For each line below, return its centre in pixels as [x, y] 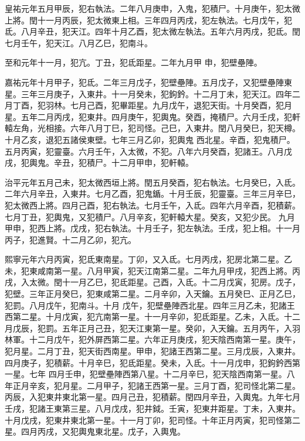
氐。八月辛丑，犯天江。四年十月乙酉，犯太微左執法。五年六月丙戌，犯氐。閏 [152, 31]
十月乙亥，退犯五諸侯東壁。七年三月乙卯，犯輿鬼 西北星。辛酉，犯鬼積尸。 [150, 139]
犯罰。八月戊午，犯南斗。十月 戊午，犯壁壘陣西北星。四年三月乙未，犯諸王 [150, 305]
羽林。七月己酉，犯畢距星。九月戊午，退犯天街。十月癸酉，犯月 [169, 105]
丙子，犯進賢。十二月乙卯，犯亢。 [70, 239]
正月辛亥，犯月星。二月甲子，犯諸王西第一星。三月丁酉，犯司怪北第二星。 [156, 385]
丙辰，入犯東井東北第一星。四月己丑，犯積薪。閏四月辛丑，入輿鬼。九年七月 [152, 397]
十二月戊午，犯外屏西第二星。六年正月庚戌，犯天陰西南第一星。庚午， [165, 339]
